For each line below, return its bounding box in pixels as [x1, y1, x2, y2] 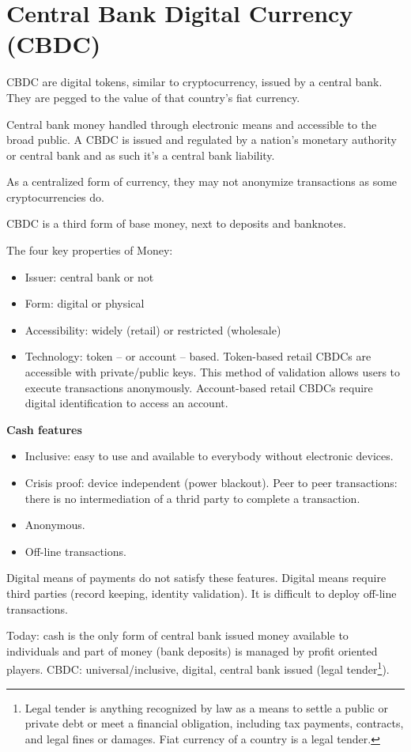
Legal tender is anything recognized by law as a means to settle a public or [25, 699, 388, 716]
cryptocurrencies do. [6, 188, 104, 205]
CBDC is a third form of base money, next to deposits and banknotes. [6, 215, 346, 232]
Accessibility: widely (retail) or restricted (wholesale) [25, 321, 281, 338]
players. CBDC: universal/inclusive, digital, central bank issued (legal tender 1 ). [6, 659, 390, 677]
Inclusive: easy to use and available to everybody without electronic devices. [25, 448, 394, 464]
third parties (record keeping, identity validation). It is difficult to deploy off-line [6, 584, 397, 601]
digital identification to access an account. [25, 395, 228, 411]
